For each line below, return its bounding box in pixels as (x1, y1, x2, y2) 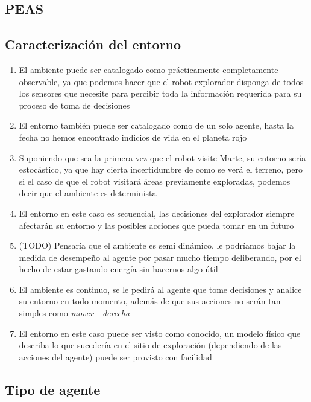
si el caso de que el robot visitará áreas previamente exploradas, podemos (19, 174, 291, 187)
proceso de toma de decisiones (19, 98, 130, 111)
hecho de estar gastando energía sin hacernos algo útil (19, 263, 218, 275)
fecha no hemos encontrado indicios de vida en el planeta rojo (19, 130, 247, 143)
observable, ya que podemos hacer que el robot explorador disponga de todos (19, 75, 304, 88)
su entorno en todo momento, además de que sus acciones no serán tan (19, 295, 281, 307)
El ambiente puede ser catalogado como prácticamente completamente (19, 63, 278, 75)
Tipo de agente (5, 380, 101, 398)
